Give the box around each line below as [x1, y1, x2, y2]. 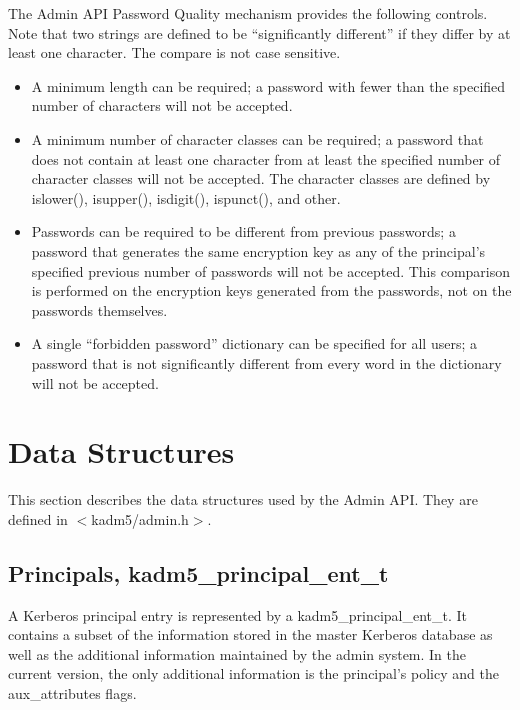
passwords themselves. [31, 299, 168, 320]
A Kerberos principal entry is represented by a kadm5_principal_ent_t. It [8, 604, 468, 625]
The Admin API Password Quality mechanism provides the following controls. [8, 3, 488, 23]
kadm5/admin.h [91, 508, 189, 529]
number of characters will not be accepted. [31, 95, 293, 116]
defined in [8, 508, 68, 529]
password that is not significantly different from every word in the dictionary [31, 352, 502, 373]
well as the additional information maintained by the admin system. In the [8, 643, 467, 664]
